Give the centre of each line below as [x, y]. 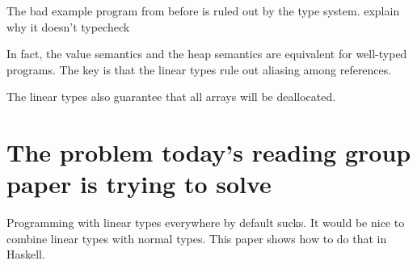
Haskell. [26, 254]
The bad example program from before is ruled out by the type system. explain [203, 11]
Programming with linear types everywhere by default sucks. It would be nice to [206, 223]
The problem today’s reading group [209, 152]
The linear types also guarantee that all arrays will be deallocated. [171, 97]
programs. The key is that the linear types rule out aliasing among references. [199, 69]
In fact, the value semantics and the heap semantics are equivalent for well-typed [207, 54]
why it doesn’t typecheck [68, 26]
